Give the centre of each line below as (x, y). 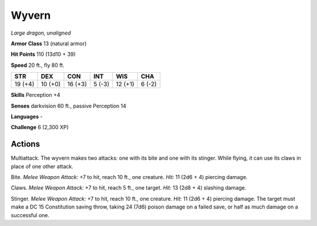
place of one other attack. (42, 166)
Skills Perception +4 (36, 95)
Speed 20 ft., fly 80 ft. (38, 65)
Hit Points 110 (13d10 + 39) (43, 54)
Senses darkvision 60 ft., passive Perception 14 (68, 106)
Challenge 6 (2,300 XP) (40, 127)
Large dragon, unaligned (41, 33)
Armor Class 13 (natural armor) (49, 43)
